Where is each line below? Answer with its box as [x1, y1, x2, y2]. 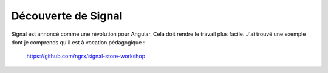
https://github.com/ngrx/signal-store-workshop [26, 52, 146, 60]
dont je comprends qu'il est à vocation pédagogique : [11, 38, 145, 46]
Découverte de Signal [11, 9, 123, 23]
